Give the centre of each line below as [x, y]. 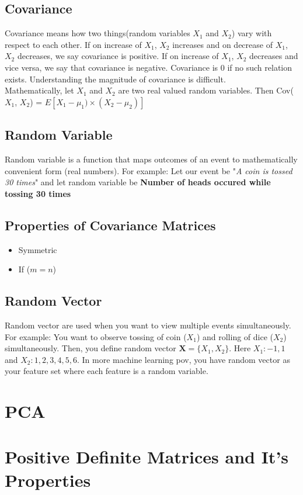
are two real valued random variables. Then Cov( [206, 90]
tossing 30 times [38, 193]
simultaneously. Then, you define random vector [90, 348]
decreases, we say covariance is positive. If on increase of [118, 56]
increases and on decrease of [222, 44]
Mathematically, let [39, 90]
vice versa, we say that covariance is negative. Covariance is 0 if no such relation [149, 67]
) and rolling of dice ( [235, 336]
